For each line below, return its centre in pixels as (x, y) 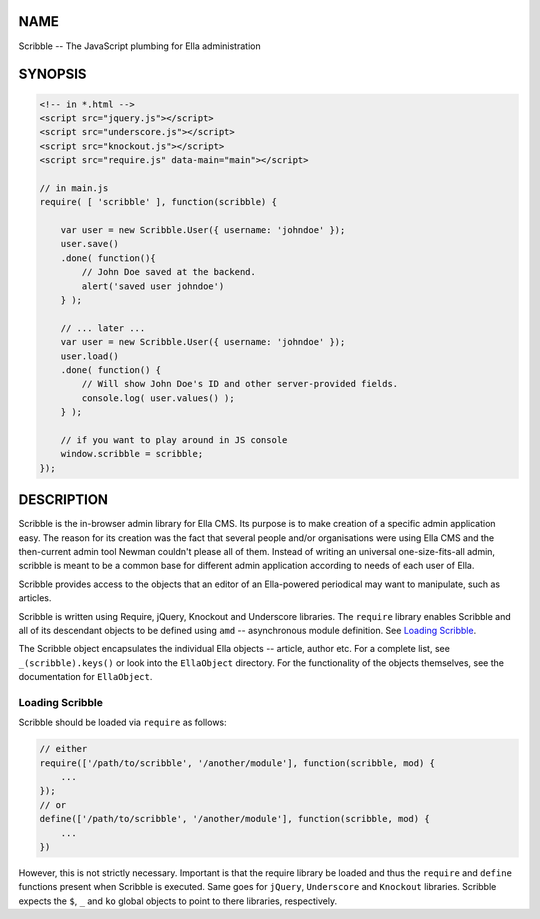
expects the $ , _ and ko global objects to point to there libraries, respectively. (178, 901)
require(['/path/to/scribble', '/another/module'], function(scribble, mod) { (237, 763)
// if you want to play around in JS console (174, 439)
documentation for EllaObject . (85, 677)
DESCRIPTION (63, 500)
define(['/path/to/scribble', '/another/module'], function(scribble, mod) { (234, 819)
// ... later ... (103, 328)
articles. (35, 598)
